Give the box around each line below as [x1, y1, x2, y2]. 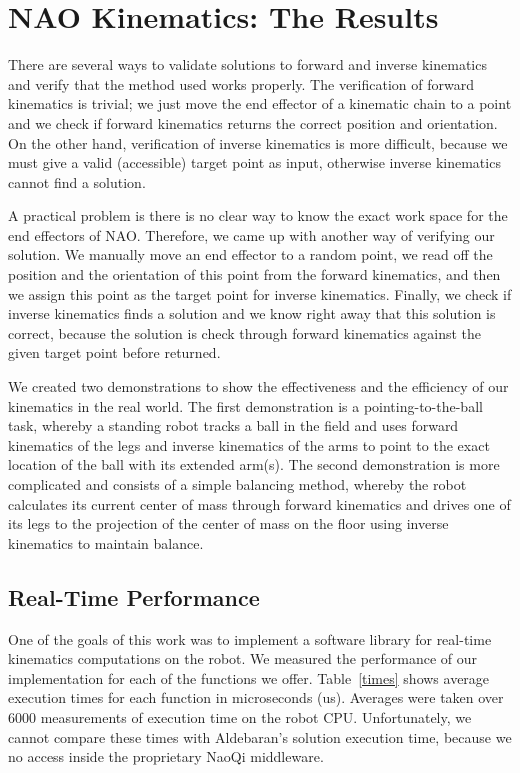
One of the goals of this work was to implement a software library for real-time [8, 628, 492, 649]
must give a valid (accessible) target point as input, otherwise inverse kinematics [8, 152, 501, 173]
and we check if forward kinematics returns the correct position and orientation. [8, 112, 498, 133]
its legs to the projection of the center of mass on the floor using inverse [8, 513, 449, 534]
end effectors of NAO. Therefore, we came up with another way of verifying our [8, 224, 495, 245]
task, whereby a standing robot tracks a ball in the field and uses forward [8, 415, 459, 436]
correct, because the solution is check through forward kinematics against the [8, 322, 482, 343]
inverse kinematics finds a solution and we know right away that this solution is [8, 303, 496, 324]
